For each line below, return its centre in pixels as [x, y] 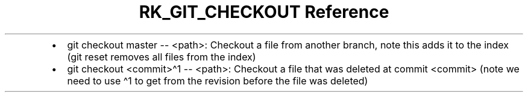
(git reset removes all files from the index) [162, 57]
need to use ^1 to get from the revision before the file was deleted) [218, 81]
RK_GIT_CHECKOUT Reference [264, 12]
